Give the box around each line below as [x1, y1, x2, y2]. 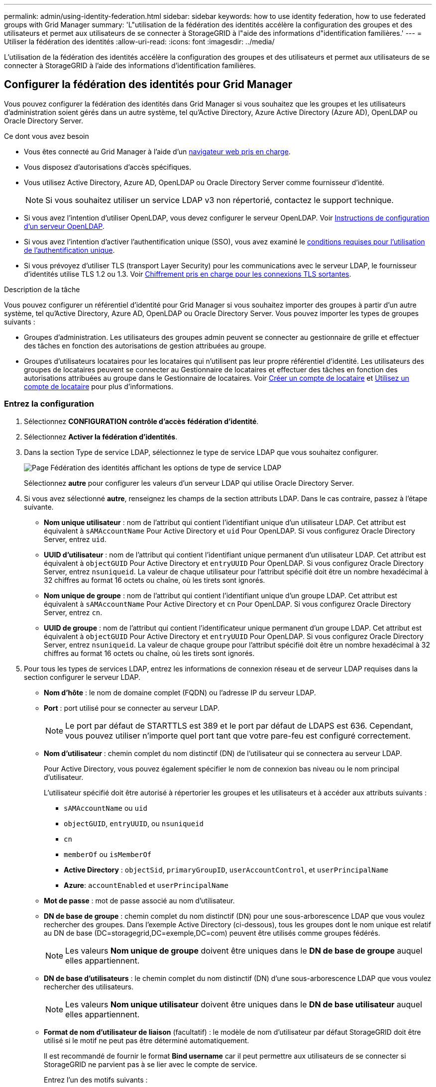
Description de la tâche [4, 285, 80, 294]
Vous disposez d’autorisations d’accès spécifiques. [24, 162, 191, 171]
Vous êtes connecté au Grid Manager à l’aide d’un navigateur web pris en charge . [24, 147, 291, 156]
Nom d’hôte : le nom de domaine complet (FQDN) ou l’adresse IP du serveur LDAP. [44, 688, 316, 697]
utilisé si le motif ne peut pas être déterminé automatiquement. [44, 1036, 249, 1045]
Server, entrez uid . [44, 535, 107, 543]
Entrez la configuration [4, 399, 94, 409]
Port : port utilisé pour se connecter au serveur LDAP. [44, 703, 219, 712]
